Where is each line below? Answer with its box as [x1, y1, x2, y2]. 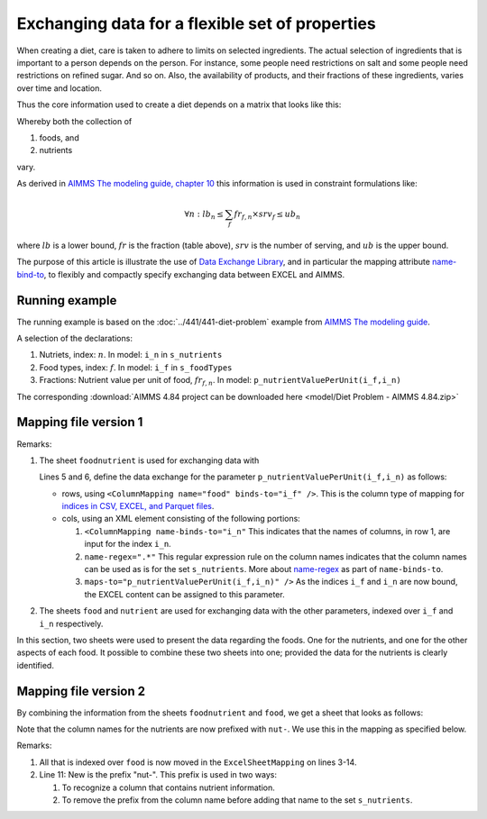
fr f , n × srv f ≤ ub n [234, 209, 301, 221]
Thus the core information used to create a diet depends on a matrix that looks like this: [16, 99, 342, 110]
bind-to [16, 268, 45, 279]
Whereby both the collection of [16, 115, 133, 126]
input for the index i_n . [84, 539, 171, 550]
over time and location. [16, 82, 103, 94]
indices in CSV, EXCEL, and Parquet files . [61, 501, 215, 512]
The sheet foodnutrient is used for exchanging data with [39, 455, 260, 466]
